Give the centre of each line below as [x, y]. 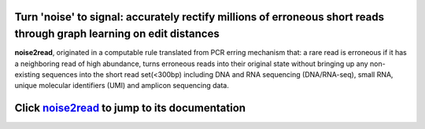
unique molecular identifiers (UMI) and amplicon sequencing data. [122, 86]
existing [28, 74]
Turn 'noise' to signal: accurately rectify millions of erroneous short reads [200, 17]
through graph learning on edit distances [117, 34]
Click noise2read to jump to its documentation [130, 108]
